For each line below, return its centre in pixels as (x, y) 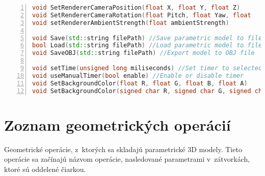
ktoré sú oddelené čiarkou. (45, 169)
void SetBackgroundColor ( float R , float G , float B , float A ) (140, 83)
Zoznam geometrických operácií (117, 124)
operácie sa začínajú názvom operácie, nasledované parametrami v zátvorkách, (127, 159)
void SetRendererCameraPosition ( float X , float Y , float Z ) (136, 8)
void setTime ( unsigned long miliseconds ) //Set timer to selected (147, 68)
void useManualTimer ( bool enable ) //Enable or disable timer (138, 76)
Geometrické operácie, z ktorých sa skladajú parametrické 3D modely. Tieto (123, 149)
